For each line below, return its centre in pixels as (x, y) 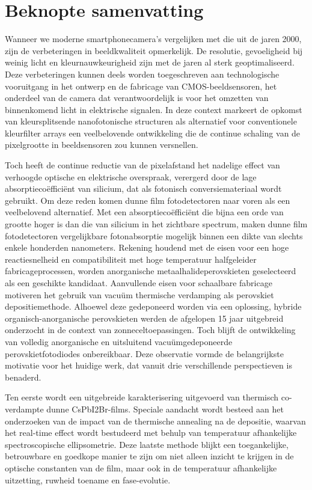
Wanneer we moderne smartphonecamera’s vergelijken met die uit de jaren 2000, (153, 39)
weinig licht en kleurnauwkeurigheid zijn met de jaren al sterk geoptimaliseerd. (150, 62)
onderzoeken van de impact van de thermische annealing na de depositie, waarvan (155, 421)
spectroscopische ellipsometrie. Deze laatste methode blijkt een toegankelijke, (147, 444)
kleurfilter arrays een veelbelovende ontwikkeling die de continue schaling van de (153, 133)
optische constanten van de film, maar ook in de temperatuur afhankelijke (141, 467)
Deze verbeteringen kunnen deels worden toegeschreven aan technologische (142, 74)
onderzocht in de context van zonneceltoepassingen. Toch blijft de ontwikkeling (150, 330)
